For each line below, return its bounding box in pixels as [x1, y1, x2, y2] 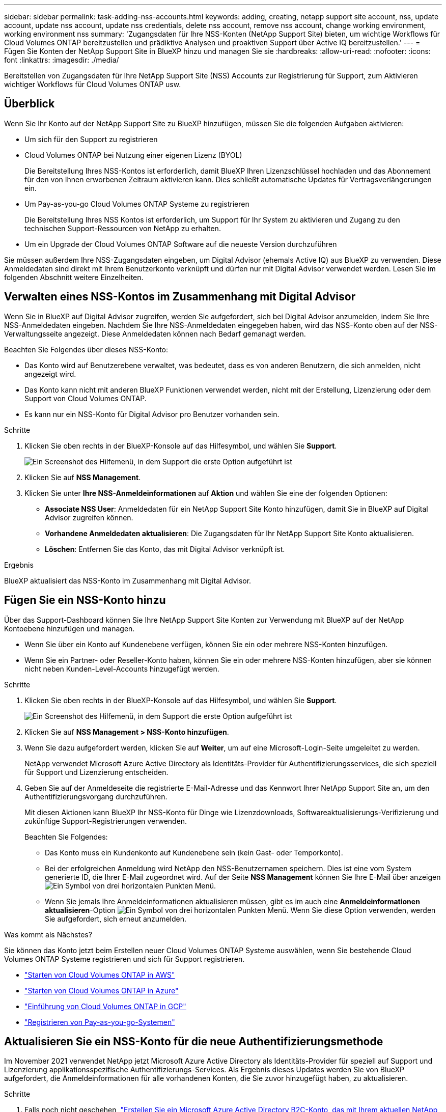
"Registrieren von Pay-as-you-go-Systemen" [24, 1017, 175, 1026]
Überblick [4, 97, 55, 110]
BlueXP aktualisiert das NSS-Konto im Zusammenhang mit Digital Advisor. [4, 576, 252, 585]
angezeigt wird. [24, 369, 76, 378]
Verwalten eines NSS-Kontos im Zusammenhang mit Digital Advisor [4, 290, 356, 303]
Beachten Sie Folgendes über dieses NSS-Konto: [4, 345, 169, 354]
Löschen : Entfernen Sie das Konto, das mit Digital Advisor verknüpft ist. [45, 544, 285, 553]
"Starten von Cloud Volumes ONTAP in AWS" [24, 970, 175, 979]
